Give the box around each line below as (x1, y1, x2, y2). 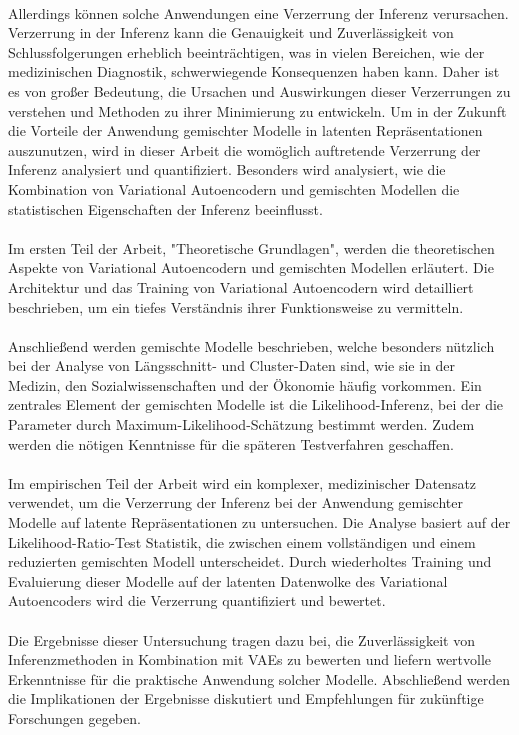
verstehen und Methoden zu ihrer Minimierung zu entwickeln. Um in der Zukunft (8, 100, 507, 121)
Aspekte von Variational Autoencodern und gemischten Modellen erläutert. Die (8, 257, 494, 278)
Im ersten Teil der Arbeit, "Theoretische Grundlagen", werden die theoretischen (8, 237, 495, 258)
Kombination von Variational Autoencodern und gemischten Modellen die (8, 178, 460, 199)
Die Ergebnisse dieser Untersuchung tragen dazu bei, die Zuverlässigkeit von (8, 629, 475, 650)
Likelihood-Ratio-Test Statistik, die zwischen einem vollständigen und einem (8, 531, 476, 552)
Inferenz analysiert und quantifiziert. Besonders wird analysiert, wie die (8, 159, 446, 180)
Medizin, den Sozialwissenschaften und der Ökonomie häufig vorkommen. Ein (8, 374, 482, 395)
